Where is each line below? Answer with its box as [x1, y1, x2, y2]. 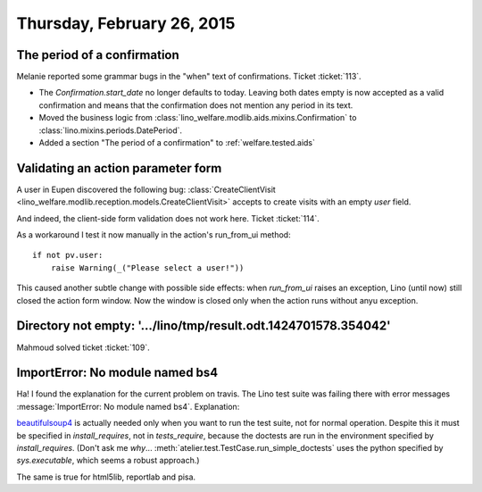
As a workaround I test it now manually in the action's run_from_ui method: [16, 229, 291, 240]
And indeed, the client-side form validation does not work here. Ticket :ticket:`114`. [16, 213, 320, 223]
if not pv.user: [32, 250, 104, 261]
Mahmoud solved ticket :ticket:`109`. [16, 342, 151, 353]
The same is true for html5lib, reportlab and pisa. [16, 471, 196, 482]
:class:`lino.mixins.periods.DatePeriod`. [38, 125, 183, 136]
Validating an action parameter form [16, 161, 222, 176]
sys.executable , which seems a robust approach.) [16, 455, 200, 466]
